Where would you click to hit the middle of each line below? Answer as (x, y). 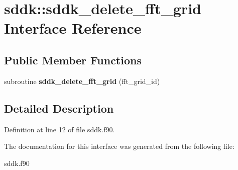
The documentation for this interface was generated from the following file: (119, 146)
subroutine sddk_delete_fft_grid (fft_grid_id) (82, 81)
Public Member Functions (73, 60)
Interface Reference (73, 28)
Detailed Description (59, 108)
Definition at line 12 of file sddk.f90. (59, 129)
